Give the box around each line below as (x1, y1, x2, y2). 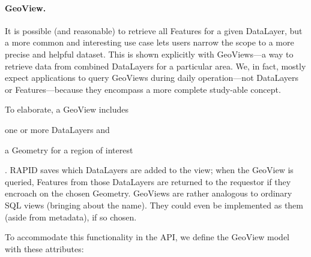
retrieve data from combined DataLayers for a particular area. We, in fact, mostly (5, 59, 306, 72)
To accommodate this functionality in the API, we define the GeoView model (5, 231, 290, 243)
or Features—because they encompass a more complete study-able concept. (5, 83, 281, 95)
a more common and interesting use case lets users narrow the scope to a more (5, 36, 294, 49)
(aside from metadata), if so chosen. (5, 210, 137, 223)
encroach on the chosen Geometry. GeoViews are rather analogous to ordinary (5, 187, 292, 199)
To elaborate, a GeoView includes (5, 103, 128, 116)
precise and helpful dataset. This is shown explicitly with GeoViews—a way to (5, 47, 294, 60)
